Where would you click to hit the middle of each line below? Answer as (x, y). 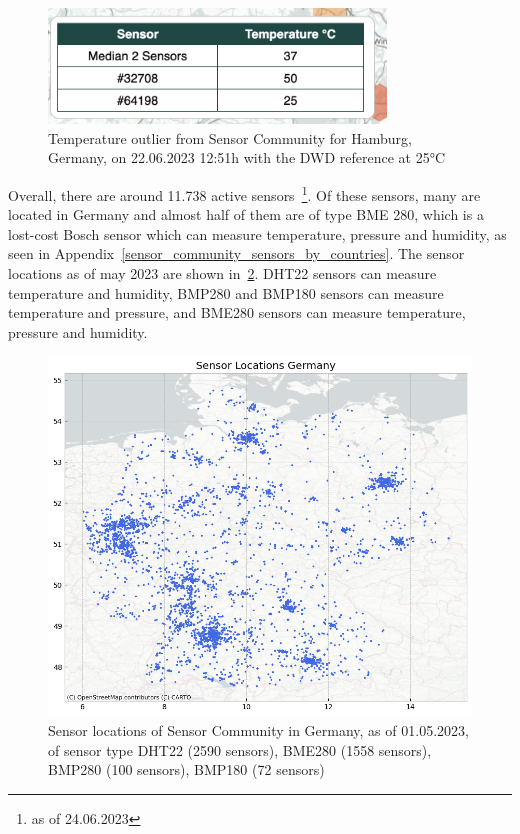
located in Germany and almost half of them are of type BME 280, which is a (246, 214)
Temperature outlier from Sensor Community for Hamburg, (230, 137)
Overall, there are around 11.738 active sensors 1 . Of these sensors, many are (244, 193)
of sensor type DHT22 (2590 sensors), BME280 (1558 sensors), (240, 749)
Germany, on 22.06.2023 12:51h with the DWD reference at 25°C (247, 157)
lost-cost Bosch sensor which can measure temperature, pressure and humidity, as (257, 233)
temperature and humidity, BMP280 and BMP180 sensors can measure (226, 292)
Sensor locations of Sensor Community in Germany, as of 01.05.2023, (258, 730)
